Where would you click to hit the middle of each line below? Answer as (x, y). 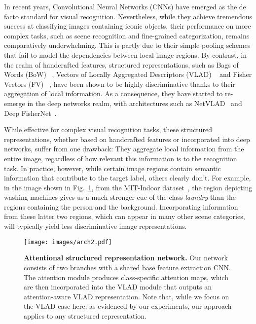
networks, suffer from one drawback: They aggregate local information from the (124, 149)
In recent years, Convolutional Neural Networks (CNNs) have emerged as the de (125, 6)
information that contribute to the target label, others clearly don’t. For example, (128, 178)
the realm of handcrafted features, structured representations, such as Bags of (121, 64)
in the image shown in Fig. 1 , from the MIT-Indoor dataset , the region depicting (128, 187)
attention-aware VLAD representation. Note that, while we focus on (127, 296)
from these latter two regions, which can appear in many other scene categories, (125, 216)
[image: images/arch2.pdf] (68, 242)
